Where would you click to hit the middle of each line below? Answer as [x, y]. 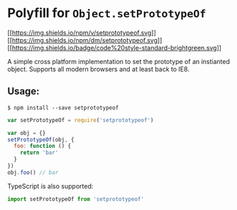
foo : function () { [43, 146]
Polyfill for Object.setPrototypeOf [107, 13]
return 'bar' [39, 153]
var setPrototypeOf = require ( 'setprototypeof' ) [81, 120]
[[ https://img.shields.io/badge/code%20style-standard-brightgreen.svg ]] [115, 48]
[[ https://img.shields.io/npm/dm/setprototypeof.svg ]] [85, 40]
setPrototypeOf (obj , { [41, 140]
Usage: [24, 91]
